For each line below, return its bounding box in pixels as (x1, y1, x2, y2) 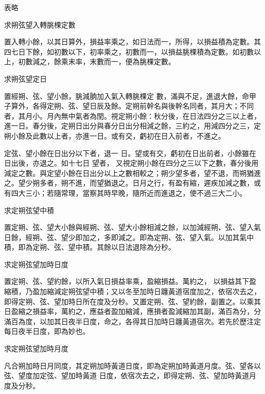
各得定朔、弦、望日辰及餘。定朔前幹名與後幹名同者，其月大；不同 (32, 100, 254, 111)
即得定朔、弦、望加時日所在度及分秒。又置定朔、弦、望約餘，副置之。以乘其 (4, 296, 261, 306)
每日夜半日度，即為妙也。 (4, 326, 90, 336)
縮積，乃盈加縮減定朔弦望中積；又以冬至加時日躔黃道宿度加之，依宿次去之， (4, 286, 261, 297)
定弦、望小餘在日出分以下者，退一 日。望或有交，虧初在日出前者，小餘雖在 (4, 147, 256, 158)
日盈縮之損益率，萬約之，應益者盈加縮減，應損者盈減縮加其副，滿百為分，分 (4, 306, 261, 317)
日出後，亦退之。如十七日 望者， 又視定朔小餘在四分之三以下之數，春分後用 (4, 157, 259, 168)
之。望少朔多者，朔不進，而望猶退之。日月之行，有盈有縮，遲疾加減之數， (4, 177, 254, 188)
